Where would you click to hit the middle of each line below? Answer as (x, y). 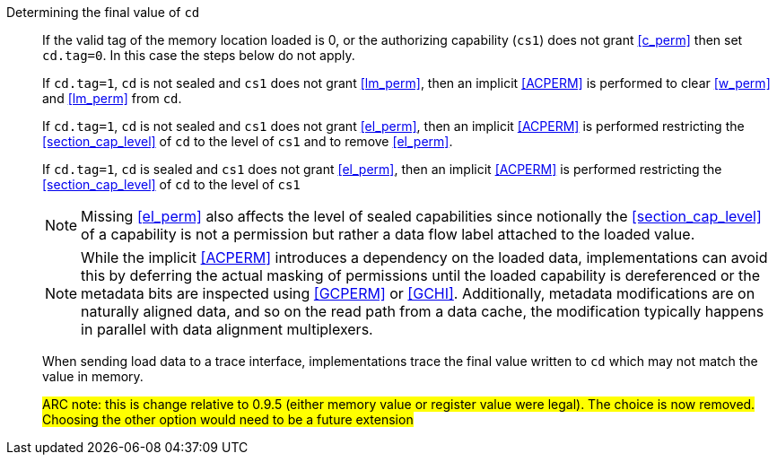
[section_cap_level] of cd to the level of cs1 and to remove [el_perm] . (248, 141)
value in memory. (93, 376)
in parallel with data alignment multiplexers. (227, 329)
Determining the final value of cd (103, 12)
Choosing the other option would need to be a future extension (228, 419)
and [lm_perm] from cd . (112, 98)
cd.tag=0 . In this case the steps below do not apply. (199, 55)
